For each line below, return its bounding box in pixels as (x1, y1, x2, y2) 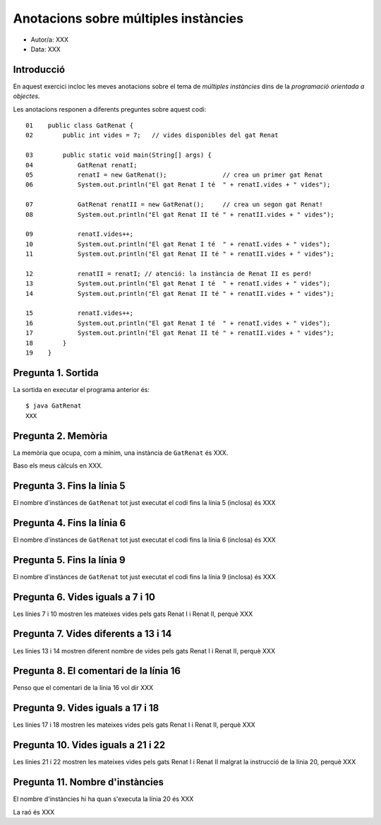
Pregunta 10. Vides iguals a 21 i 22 (13, 739, 166, 752)
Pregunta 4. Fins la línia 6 (13, 516, 126, 529)
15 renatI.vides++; (25, 309, 134, 317)
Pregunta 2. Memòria (13, 429, 108, 441)
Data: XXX (30, 44, 61, 53)
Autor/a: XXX (30, 35, 69, 44)
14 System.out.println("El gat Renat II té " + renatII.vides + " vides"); (25, 290, 334, 297)
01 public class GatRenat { (25, 121, 134, 130)
